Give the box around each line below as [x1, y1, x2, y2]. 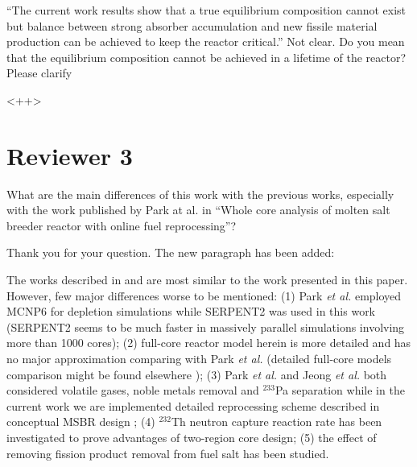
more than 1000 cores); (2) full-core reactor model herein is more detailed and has [6, 334, 411, 351]
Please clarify [6, 64, 72, 81]
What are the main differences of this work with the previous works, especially [6, 185, 394, 202]
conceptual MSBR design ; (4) [6, 413, 155, 430]
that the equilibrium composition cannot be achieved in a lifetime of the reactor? [6, 48, 407, 65]
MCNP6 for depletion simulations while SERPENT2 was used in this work [6, 303, 376, 320]
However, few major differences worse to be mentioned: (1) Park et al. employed [6, 287, 402, 304]
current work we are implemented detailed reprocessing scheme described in [6, 397, 380, 414]
